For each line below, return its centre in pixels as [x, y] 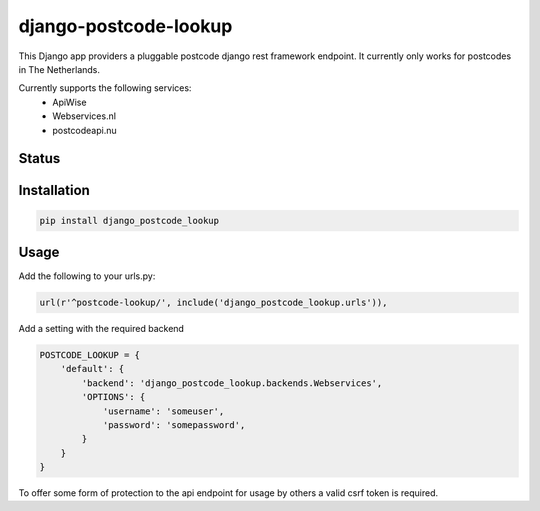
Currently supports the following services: [105, 88]
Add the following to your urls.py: [87, 276]
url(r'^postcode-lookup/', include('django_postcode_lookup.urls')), [213, 302]
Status [39, 158]
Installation [54, 190]
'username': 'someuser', [163, 411]
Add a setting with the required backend [101, 328]
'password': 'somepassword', [174, 424]
